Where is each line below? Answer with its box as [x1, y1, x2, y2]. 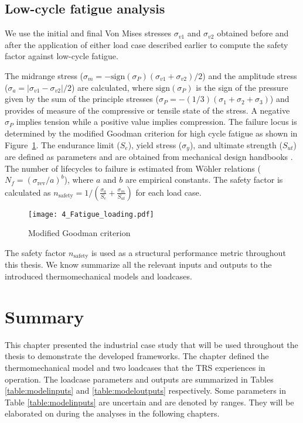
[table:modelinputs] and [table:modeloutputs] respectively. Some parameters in [5, 384, 287, 397]
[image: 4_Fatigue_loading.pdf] [28, 210, 154, 219]
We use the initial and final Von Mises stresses [5, 27, 172, 39]
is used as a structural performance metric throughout [91, 247, 286, 259]
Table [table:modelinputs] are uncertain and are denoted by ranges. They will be [5, 395, 294, 408]
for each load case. [135, 186, 202, 198]
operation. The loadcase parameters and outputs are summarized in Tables [5, 373, 274, 385]
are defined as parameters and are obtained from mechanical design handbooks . [5, 151, 293, 162]
